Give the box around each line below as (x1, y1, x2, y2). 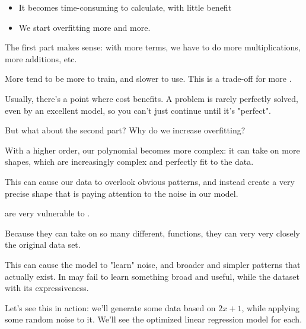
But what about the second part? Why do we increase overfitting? (5, 124, 246, 136)
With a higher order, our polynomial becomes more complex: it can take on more (5, 143, 300, 156)
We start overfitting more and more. (18, 21, 151, 33)
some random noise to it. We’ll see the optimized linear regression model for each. (5, 313, 302, 325)
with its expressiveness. (5, 282, 89, 294)
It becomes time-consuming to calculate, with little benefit (18, 1, 232, 13)
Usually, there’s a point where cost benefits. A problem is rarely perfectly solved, (5, 92, 298, 104)
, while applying (241, 301, 300, 314)
